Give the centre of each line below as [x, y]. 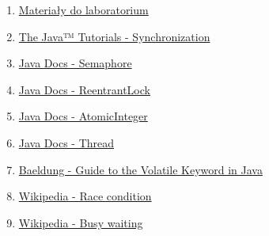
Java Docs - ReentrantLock [84, 89]
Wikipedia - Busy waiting [81, 222]
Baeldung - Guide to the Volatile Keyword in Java [140, 169]
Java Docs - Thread [66, 142]
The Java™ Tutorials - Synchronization [114, 36]
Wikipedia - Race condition [85, 196]
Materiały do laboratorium [83, 10]
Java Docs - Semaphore [75, 63]
